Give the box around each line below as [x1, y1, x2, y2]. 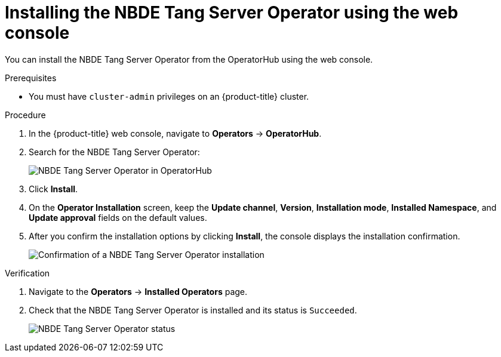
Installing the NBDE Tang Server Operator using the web [5, 2, 459, 23]
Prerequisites [5, 72, 57, 83]
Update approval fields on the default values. [29, 212, 207, 223]
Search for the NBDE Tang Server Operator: [29, 146, 200, 157]
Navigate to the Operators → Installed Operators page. [29, 286, 248, 297]
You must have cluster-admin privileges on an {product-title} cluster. [29, 91, 309, 101]
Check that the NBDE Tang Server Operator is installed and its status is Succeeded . [29, 304, 357, 315]
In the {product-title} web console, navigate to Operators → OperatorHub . [29, 128, 322, 139]
